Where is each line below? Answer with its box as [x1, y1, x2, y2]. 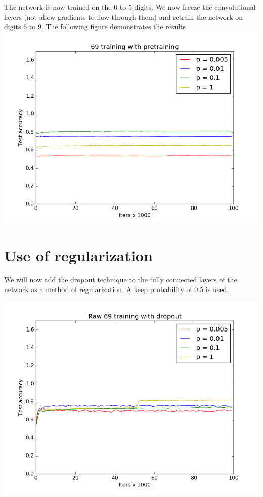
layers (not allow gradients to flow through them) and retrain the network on [4, 11, 243, 22]
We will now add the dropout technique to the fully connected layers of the [4, 274, 237, 284]
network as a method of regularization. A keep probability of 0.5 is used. [4, 284, 229, 295]
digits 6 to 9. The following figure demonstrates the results [4, 21, 186, 32]
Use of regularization [4, 244, 153, 265]
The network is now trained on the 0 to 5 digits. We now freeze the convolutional [4, 2, 256, 12]
